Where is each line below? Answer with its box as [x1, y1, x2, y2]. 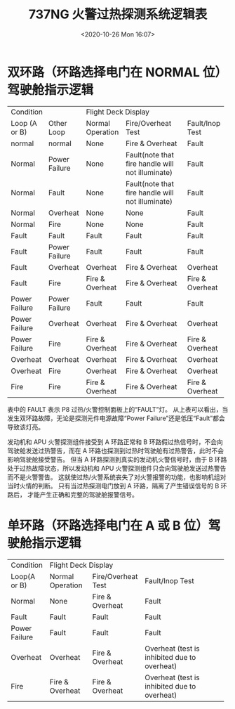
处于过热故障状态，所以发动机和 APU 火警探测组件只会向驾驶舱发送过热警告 [7, 464, 227, 472]
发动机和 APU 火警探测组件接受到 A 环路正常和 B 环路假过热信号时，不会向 [7, 437, 223, 446]
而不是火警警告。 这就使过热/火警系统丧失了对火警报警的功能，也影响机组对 [7, 472, 227, 481]
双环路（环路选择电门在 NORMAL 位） [7, 64, 228, 80]
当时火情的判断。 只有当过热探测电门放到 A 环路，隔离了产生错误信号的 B [7, 481, 220, 490]
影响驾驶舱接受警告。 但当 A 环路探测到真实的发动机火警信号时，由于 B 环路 [7, 455, 227, 464]
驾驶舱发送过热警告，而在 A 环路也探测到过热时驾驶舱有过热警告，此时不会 [7, 446, 224, 455]
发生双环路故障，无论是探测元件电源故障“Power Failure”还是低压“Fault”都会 [7, 414, 226, 422]
